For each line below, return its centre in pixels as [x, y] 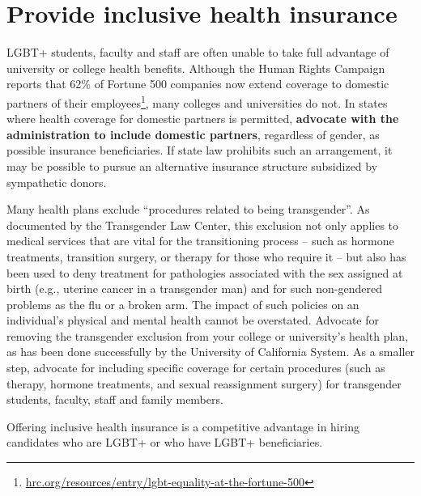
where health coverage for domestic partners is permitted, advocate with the [203, 119]
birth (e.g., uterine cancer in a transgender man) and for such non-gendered [195, 288]
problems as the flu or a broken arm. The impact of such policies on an [183, 304]
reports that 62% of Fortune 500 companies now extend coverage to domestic [198, 84]
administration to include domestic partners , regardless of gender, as [193, 134]
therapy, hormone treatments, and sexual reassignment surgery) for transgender [204, 383]
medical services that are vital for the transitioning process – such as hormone [200, 241]
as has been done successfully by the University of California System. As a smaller [210, 352]
